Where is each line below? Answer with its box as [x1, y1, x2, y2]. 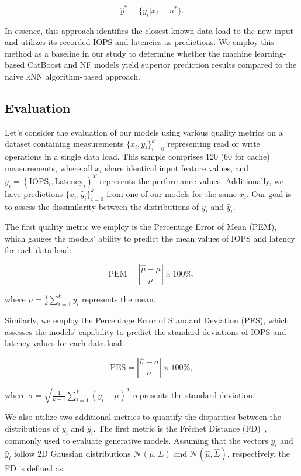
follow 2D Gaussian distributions [13, 447, 131, 460]
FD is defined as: [5, 462, 65, 474]
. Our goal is [246, 187, 292, 199]
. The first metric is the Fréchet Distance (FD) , [93, 422, 267, 434]
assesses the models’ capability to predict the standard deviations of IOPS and [5, 325, 286, 337]
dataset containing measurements [5, 137, 124, 150]
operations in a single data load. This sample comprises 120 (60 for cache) [5, 150, 270, 163]
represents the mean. [82, 293, 156, 305]
